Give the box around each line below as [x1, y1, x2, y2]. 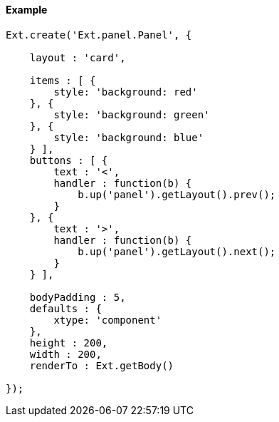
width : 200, [29, 348, 102, 360]
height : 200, [29, 336, 108, 349]
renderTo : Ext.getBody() [29, 359, 174, 371]
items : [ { [29, 74, 96, 86]
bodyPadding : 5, [29, 291, 126, 303]
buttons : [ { [29, 154, 108, 166]
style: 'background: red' [53, 86, 198, 98]
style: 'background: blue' [53, 131, 204, 143]
